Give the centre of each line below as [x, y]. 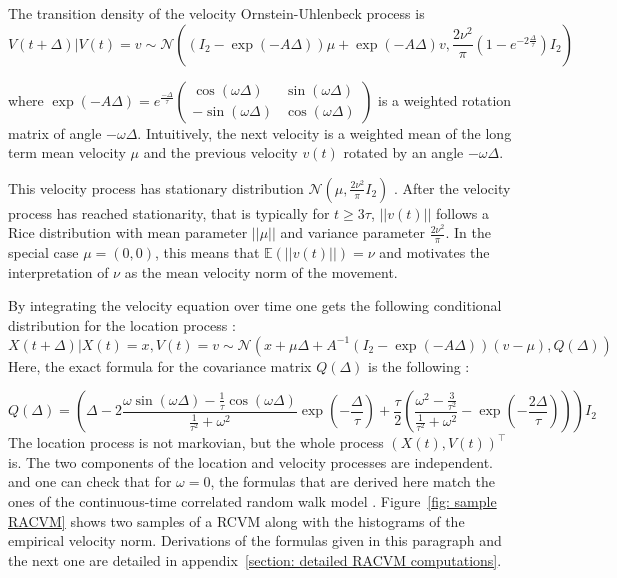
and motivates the [434, 252]
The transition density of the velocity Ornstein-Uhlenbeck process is [216, 13]
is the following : [419, 365]
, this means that [207, 252]
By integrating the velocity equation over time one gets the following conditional [255, 305]
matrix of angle [55, 132]
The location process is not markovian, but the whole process [196, 442]
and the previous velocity [220, 152]
